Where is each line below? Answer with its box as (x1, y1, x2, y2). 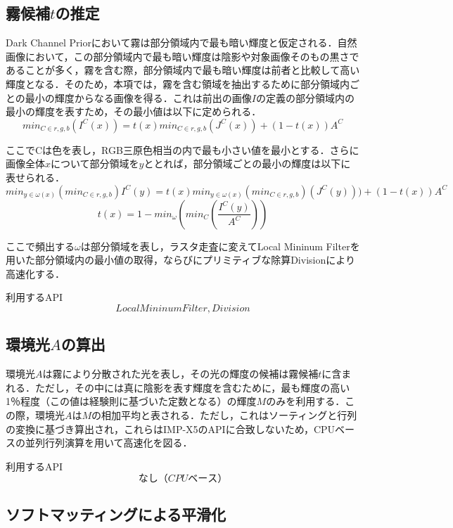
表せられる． (6, 169, 65, 184)
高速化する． (6, 266, 65, 281)
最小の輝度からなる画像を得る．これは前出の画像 (25, 90, 252, 105)
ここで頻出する (6, 238, 75, 253)
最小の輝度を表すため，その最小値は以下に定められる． (6, 104, 262, 119)
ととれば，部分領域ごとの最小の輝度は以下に (143, 156, 351, 171)
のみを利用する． (266, 394, 345, 408)
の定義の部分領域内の (256, 90, 355, 105)
